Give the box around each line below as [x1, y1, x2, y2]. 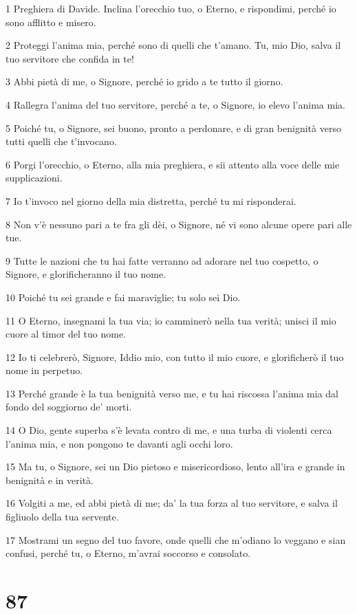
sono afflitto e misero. [6, 14, 96, 29]
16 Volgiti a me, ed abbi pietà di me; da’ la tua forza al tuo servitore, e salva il [6, 496, 338, 510]
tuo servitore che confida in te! [6, 51, 134, 65]
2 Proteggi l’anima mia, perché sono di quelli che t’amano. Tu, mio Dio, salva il [6, 38, 341, 52]
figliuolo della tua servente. [6, 509, 119, 524]
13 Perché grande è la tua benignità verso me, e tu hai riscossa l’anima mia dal [6, 386, 339, 400]
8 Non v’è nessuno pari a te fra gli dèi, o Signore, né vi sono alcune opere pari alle [6, 217, 352, 231]
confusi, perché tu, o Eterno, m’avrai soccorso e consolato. [6, 546, 251, 560]
